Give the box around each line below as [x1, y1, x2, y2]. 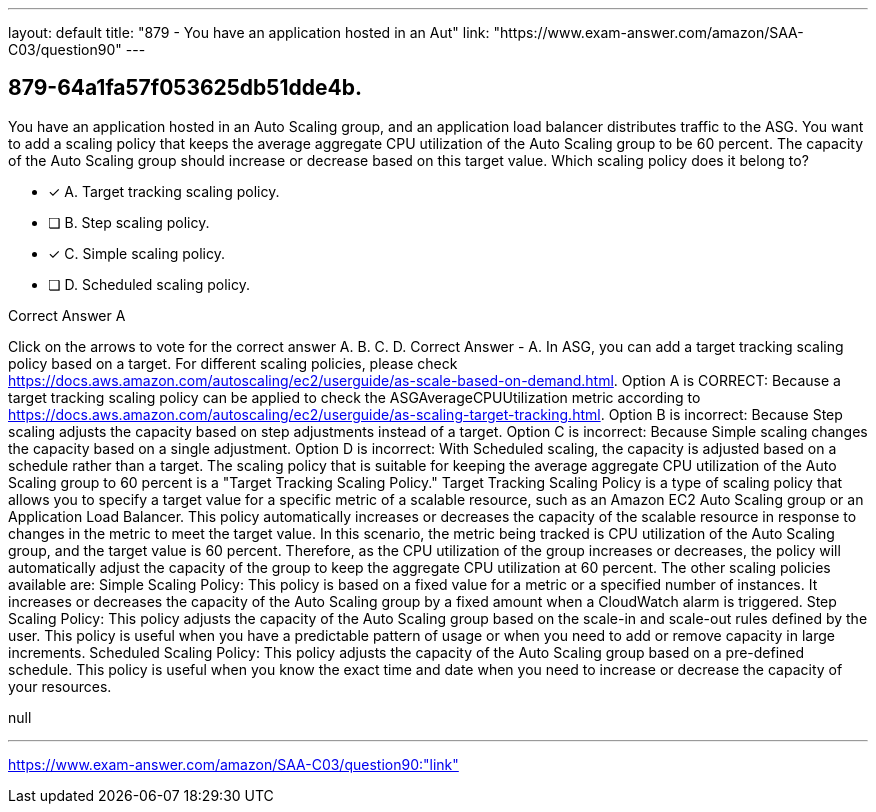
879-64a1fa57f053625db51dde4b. [8, 75, 362, 101]
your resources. [8, 677, 112, 695]
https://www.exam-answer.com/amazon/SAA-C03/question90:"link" [8, 755, 459, 773]
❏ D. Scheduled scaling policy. [48, 275, 251, 293]
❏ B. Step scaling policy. [48, 213, 210, 231]
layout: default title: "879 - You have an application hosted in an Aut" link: [8, 24, 490, 41]
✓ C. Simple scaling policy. [48, 244, 225, 262]
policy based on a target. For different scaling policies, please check [8, 354, 458, 372]
